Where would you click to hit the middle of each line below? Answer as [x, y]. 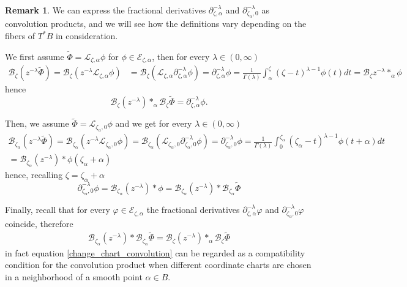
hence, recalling [34, 174]
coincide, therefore [39, 223]
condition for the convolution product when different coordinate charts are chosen [158, 265]
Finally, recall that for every [58, 210]
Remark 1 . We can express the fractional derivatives [106, 10]
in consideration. [87, 35]
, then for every [181, 56]
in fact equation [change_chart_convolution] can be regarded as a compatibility [155, 252]
